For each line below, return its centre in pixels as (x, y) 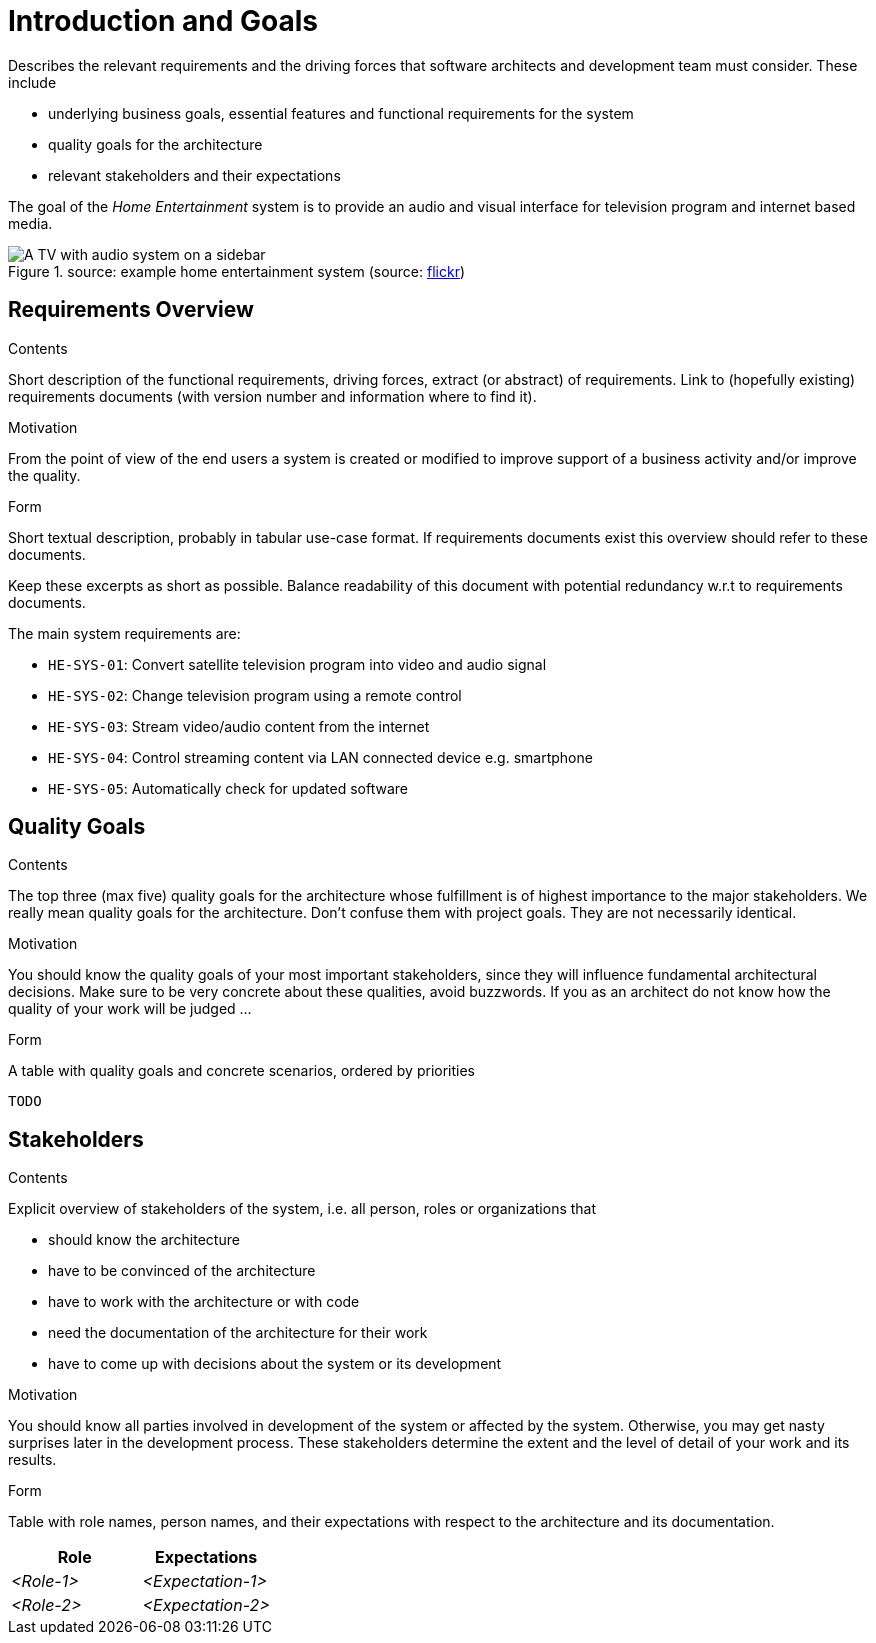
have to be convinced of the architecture (182, 1271)
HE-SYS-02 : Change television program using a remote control (255, 695)
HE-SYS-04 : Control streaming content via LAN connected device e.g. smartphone (320, 757)
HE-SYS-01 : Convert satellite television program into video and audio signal (297, 664)
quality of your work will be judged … (130, 1009)
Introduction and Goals (163, 21)
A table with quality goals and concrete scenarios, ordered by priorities (242, 1071)
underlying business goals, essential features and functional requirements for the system (341, 113)
